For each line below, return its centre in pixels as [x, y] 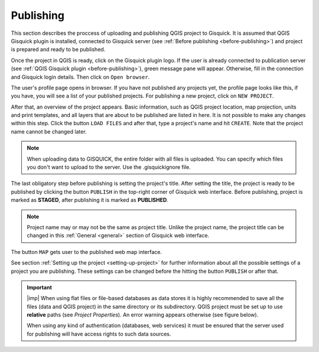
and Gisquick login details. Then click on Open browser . [80, 77]
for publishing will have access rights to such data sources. [99, 334]
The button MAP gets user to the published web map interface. [87, 252]
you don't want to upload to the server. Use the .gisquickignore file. [109, 167]
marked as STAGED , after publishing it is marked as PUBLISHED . [89, 200]
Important [40, 287]
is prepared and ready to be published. [58, 50]
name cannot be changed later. [49, 131]
